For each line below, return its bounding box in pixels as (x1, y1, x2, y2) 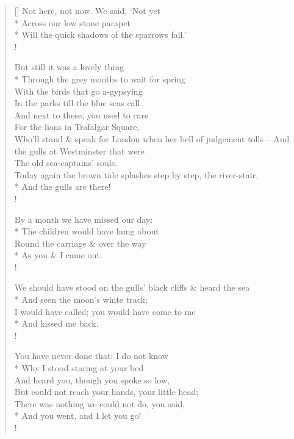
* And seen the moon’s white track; (14, 293, 148, 306)
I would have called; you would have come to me (14, 305, 196, 317)
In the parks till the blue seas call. (14, 96, 143, 109)
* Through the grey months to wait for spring (14, 72, 186, 85)
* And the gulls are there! (14, 180, 111, 193)
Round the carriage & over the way (14, 236, 146, 249)
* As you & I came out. (14, 249, 102, 261)
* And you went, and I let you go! (14, 409, 142, 422)
